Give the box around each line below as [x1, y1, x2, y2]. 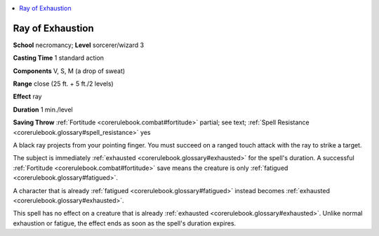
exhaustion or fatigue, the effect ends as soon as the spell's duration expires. [13, 218, 237, 228]
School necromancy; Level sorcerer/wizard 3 [13, 41, 144, 49]
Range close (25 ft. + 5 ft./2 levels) [13, 79, 114, 88]
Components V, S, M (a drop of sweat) [13, 67, 126, 75]
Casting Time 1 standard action [13, 53, 105, 63]
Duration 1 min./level [13, 105, 73, 114]
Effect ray [13, 92, 42, 101]
